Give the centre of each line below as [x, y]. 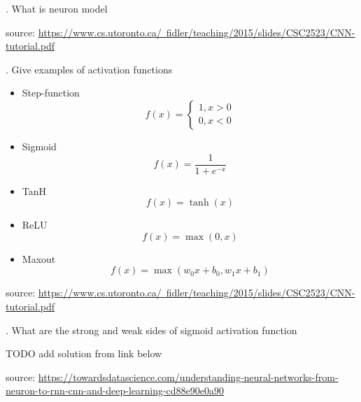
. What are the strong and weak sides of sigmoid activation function [151, 330]
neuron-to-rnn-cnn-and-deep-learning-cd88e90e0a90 [115, 390]
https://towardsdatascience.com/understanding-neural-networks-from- [188, 376]
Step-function [51, 93]
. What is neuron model [57, 8]
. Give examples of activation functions [89, 69]
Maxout [39, 258]
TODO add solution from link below [84, 353]
